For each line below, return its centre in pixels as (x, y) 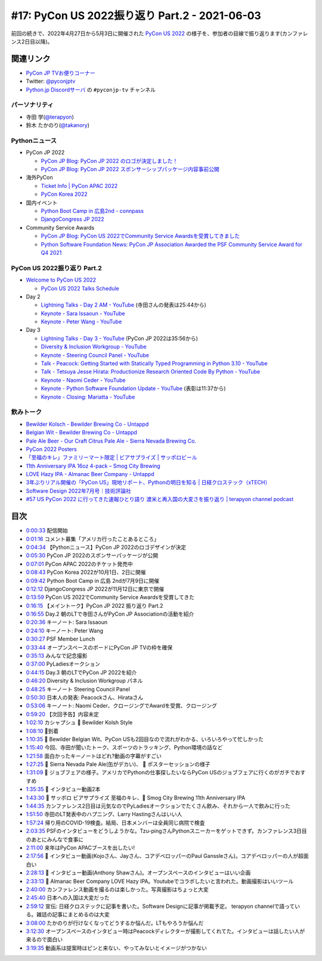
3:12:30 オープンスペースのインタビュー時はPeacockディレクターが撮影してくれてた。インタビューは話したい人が (165, 931)
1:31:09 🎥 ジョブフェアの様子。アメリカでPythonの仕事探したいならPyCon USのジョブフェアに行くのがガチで (160, 772)
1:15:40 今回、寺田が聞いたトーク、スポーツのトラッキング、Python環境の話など (124, 747)
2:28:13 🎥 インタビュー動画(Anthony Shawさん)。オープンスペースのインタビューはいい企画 (138, 873)
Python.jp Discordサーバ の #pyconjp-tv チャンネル (91, 89)
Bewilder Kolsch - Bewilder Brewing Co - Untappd (87, 424)
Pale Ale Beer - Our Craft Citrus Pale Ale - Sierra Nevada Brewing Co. (111, 441)
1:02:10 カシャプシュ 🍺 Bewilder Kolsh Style (79, 722)
